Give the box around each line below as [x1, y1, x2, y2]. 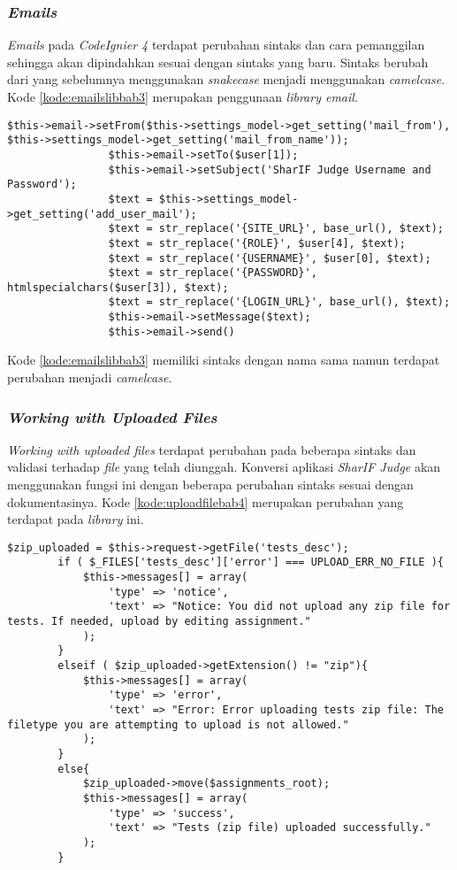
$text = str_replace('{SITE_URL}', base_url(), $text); [108, 222, 444, 235]
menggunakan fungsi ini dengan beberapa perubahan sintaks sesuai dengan [7, 475, 414, 494]
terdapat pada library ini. [7, 510, 144, 528]
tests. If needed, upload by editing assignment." [7, 615, 311, 628]
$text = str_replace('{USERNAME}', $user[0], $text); [108, 251, 431, 265]
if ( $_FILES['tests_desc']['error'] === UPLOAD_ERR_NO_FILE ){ [57, 556, 444, 569]
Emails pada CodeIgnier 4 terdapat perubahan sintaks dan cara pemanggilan [7, 35, 425, 54]
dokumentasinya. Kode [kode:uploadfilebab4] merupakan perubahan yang [7, 492, 404, 511]
